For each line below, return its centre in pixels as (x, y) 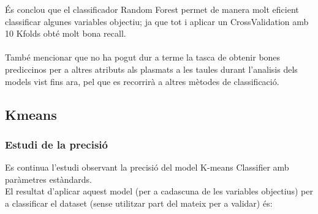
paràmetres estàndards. (48, 179)
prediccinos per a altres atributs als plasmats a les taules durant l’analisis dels (151, 69)
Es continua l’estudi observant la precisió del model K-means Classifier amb (147, 167)
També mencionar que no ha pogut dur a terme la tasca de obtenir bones (143, 57)
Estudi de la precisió (56, 144)
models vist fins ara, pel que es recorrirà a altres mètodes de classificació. (142, 81)
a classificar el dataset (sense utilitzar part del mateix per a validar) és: (139, 203)
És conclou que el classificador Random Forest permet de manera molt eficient (152, 9)
